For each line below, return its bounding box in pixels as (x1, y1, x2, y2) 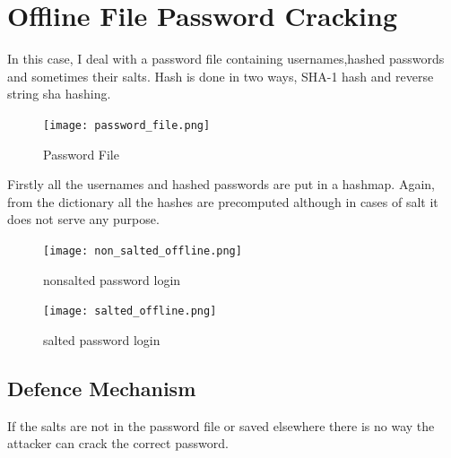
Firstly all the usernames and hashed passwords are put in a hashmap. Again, (7, 175, 435, 194)
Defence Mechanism (7, 374, 196, 402)
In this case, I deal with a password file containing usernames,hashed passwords (7, 49, 445, 68)
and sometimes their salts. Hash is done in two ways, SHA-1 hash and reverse (7, 66, 434, 85)
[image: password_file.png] (43, 118, 211, 132)
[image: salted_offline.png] (43, 305, 217, 318)
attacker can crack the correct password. (7, 434, 229, 453)
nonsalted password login (43, 270, 181, 289)
